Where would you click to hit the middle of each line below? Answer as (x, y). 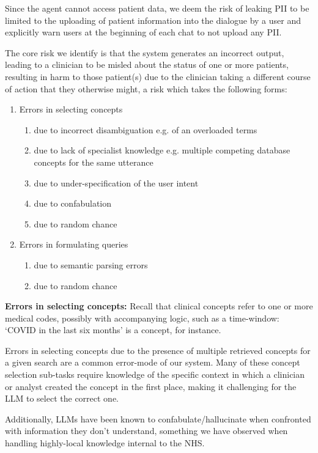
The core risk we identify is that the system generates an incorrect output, (145, 52)
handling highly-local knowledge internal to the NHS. (105, 443)
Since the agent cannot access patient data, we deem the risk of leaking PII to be (157, 8)
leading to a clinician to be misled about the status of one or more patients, (147, 64)
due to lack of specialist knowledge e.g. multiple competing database (162, 150)
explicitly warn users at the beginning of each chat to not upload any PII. (143, 32)
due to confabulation (73, 203)
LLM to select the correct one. (62, 398)
